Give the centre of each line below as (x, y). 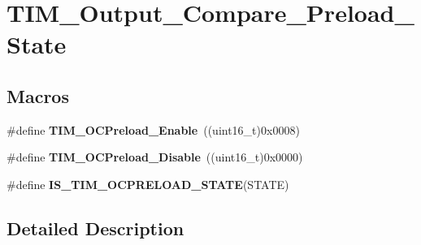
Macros (38, 95)
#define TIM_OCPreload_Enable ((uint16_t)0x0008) (153, 129)
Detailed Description (95, 228)
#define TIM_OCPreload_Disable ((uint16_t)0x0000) (155, 157)
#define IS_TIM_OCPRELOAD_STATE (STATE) (148, 184)
